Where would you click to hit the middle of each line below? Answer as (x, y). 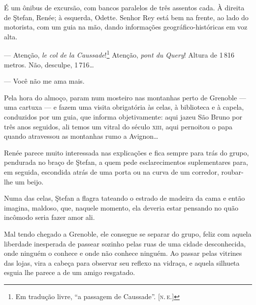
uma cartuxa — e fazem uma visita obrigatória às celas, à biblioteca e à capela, (124, 107)
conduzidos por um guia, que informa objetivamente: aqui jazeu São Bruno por (123, 117)
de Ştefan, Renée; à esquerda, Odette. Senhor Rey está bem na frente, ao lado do (126, 17)
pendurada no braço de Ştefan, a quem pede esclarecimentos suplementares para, (126, 162)
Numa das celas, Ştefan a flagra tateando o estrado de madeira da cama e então (125, 198)
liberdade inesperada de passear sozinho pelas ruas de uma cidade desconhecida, (125, 243)
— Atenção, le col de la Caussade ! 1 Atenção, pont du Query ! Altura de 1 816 (119, 54)
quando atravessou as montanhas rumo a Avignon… (81, 136)
